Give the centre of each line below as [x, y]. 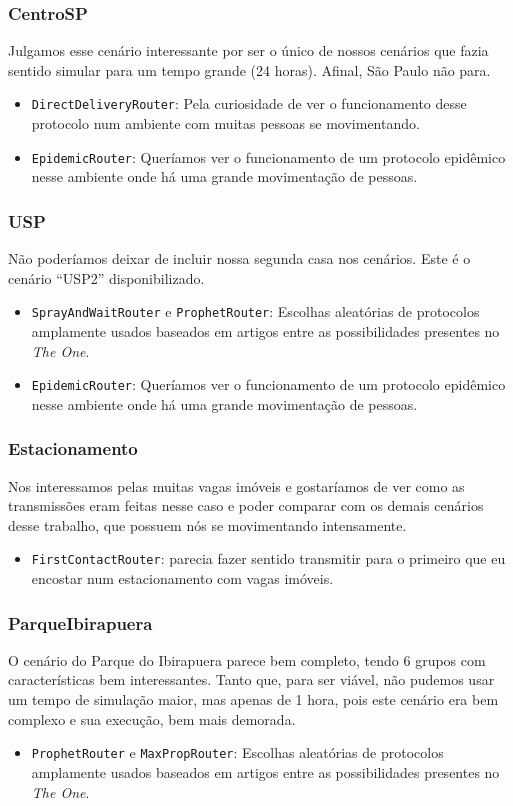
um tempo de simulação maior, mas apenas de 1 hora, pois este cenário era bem [253, 699]
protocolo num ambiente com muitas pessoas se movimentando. [225, 123]
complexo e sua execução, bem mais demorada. [152, 718]
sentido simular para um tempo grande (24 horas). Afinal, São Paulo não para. [249, 69]
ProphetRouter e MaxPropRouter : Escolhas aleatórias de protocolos [237, 752]
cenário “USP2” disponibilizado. [106, 277]
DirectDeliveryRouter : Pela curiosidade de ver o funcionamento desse [249, 103]
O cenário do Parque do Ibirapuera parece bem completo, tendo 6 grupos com [247, 659]
